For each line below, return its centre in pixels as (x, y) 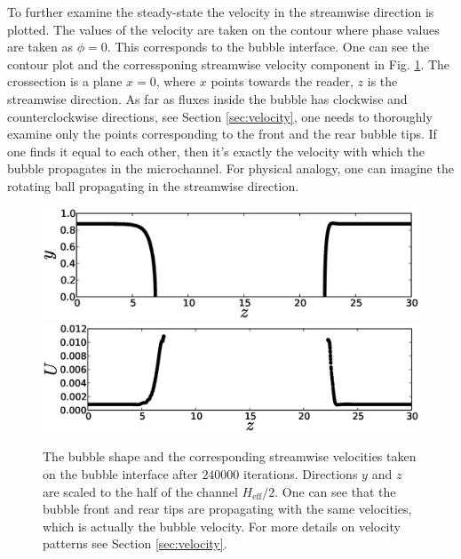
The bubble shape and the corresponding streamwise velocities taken (230, 456)
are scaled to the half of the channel (140, 491)
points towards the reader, (282, 81)
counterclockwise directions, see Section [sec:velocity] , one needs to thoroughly (220, 116)
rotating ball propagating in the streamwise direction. (153, 185)
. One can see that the (335, 491)
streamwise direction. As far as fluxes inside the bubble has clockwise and (207, 98)
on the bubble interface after (120, 473)
